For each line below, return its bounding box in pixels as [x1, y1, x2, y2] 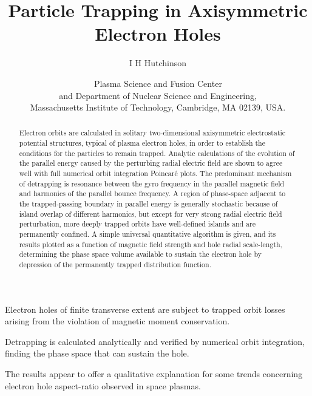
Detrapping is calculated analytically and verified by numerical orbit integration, [5, 335, 305, 347]
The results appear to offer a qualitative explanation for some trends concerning [5, 367, 303, 380]
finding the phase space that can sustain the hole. [5, 347, 189, 360]
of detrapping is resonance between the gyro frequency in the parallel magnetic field [19, 178, 285, 188]
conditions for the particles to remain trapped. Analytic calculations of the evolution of [19, 148, 295, 158]
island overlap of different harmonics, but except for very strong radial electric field [19, 208, 282, 219]
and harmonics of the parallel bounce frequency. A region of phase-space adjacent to [19, 188, 286, 199]
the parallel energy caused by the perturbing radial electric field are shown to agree [19, 158, 283, 168]
